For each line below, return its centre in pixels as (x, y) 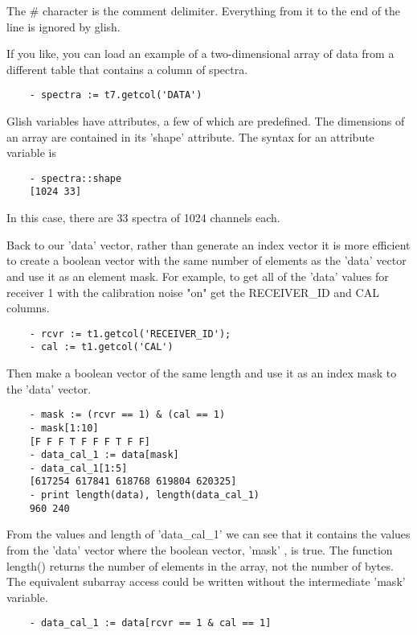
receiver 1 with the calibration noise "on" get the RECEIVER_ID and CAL (193, 292)
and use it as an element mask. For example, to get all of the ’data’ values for (198, 276)
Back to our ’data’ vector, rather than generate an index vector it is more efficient (208, 244)
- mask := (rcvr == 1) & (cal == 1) (127, 415)
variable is (31, 153)
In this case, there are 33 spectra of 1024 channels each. (143, 218)
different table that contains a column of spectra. (127, 69)
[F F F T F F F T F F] (90, 441)
